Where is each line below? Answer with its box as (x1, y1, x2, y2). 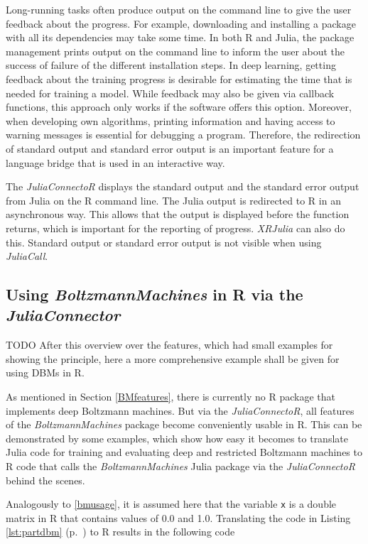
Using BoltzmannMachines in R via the (6, 283, 303, 305)
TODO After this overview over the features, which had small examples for (6, 337, 333, 352)
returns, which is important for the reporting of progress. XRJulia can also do (6, 220, 345, 235)
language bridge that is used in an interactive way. (6, 155, 225, 170)
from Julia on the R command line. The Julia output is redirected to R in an (6, 192, 341, 207)
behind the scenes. (6, 472, 85, 487)
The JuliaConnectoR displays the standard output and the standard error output (6, 179, 359, 194)
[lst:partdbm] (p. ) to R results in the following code (6, 524, 235, 539)
